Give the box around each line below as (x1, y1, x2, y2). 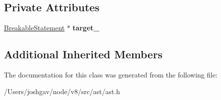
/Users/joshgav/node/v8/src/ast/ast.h (4, 86, 120, 96)
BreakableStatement (4, 23, 65, 33)
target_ (72, 23, 100, 33)
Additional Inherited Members (4, 47, 163, 62)
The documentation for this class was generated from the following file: (4, 70, 218, 79)
